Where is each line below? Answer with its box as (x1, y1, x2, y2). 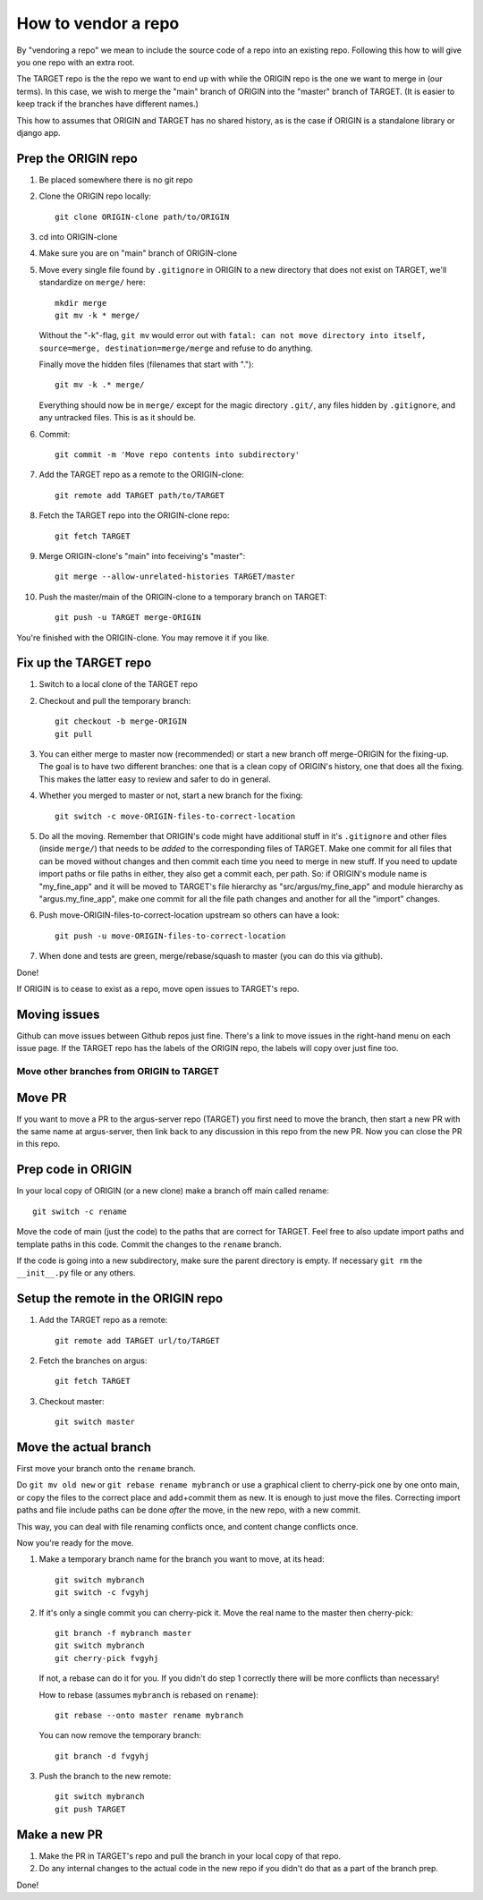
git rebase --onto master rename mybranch (55, 1709, 244, 1720)
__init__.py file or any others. (16, 1268, 136, 1278)
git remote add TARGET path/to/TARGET (55, 490, 225, 500)
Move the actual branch (16, 1439, 152, 1455)
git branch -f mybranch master (55, 1628, 192, 1638)
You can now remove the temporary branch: (38, 1730, 201, 1741)
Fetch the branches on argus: (38, 1355, 148, 1366)
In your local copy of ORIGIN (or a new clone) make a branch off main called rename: (16, 1185, 330, 1196)
